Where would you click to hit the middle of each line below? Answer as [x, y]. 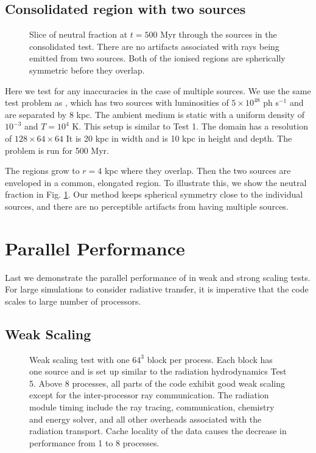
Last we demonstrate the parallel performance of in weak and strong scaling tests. [158, 277]
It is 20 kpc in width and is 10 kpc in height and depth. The [179, 138]
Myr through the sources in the [219, 34]
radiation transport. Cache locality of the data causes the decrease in [158, 431]
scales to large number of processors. [73, 301]
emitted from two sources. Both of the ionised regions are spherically [157, 58]
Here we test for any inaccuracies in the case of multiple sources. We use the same [158, 90]
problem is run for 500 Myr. [57, 150]
